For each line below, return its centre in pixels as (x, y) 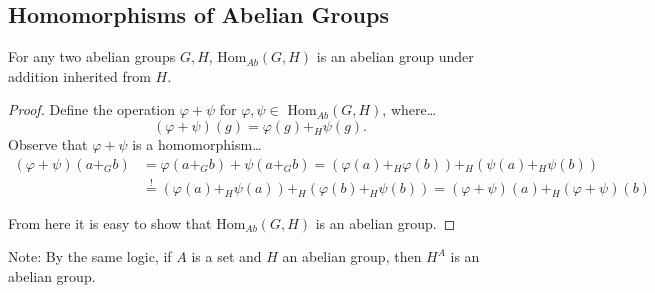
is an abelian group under (395, 56)
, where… (409, 109)
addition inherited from (79, 75)
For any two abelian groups (92, 56)
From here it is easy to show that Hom (127, 222)
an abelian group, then (352, 256)
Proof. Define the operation (92, 109)
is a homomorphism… (197, 143)
